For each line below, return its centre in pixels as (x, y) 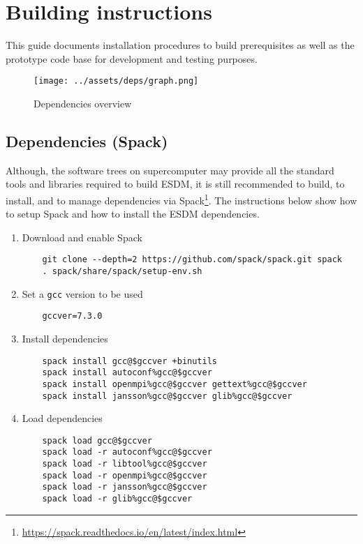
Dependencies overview (83, 103)
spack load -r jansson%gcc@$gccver (125, 487)
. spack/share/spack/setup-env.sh (122, 272)
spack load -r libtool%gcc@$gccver (125, 464)
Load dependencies (62, 418)
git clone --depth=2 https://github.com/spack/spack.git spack (192, 260)
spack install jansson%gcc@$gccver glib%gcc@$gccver (167, 396)
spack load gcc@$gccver (97, 440)
